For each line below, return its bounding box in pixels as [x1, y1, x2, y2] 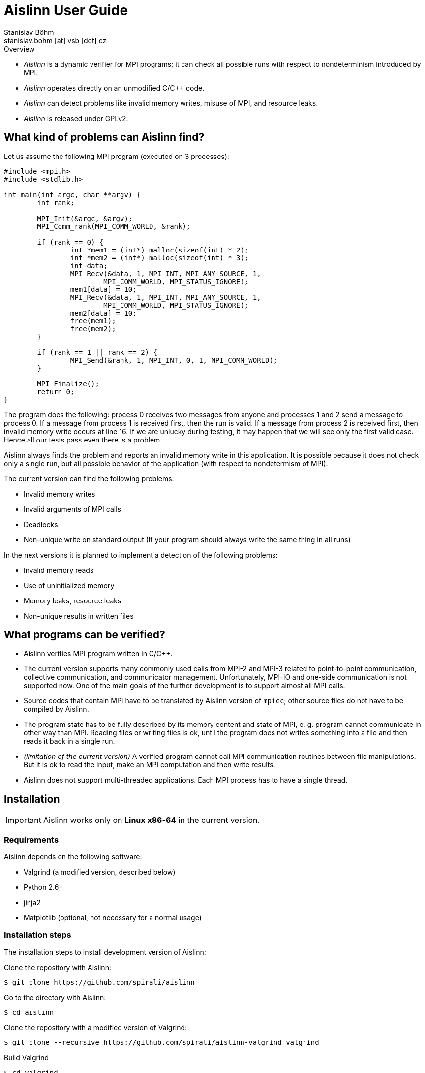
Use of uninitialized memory [24, 581, 115, 590]
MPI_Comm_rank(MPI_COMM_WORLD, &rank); [37, 222, 191, 230]
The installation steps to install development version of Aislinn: [4, 947, 206, 956]
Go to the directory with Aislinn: [4, 993, 106, 1002]
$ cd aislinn [4, 1008, 54, 1016]
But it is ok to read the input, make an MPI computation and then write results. [24, 760, 275, 769]
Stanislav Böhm [4, 28, 54, 36]
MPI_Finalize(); [37, 379, 99, 388]
